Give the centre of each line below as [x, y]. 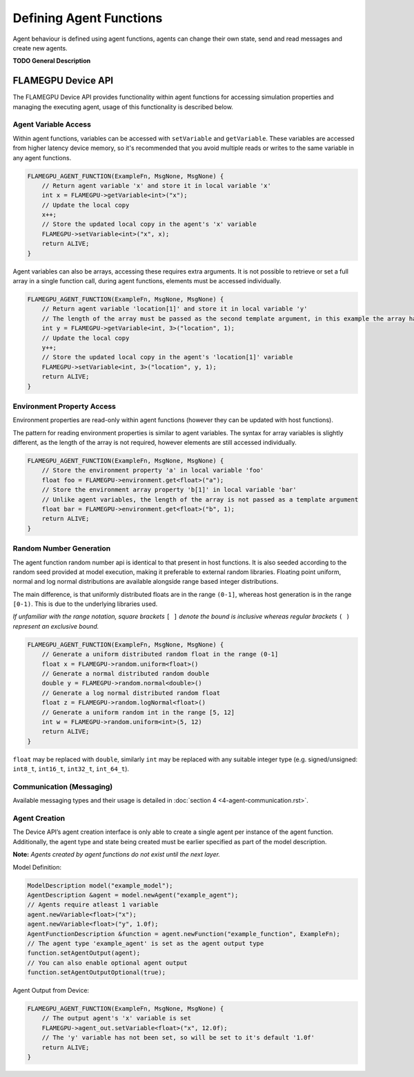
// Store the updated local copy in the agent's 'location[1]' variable [167, 357]
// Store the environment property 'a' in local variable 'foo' [153, 470]
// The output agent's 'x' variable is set [116, 1018]
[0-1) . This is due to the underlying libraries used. [85, 604]
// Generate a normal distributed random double [126, 674]
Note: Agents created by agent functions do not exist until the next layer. [117, 855]
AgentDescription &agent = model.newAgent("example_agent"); [133, 895]
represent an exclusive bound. [56, 626]
